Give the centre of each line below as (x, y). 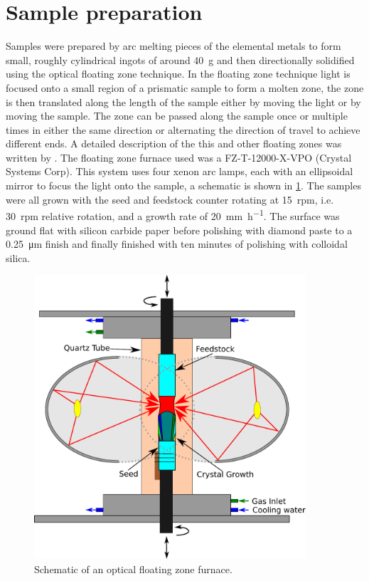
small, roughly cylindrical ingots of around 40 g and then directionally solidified (180, 59)
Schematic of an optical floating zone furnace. (133, 569)
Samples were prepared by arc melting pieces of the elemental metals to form (173, 46)
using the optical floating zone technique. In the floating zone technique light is (178, 74)
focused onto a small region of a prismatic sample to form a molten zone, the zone (185, 87)
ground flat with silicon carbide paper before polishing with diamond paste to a (179, 230)
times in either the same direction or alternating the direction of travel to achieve (183, 129)
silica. (18, 257)
